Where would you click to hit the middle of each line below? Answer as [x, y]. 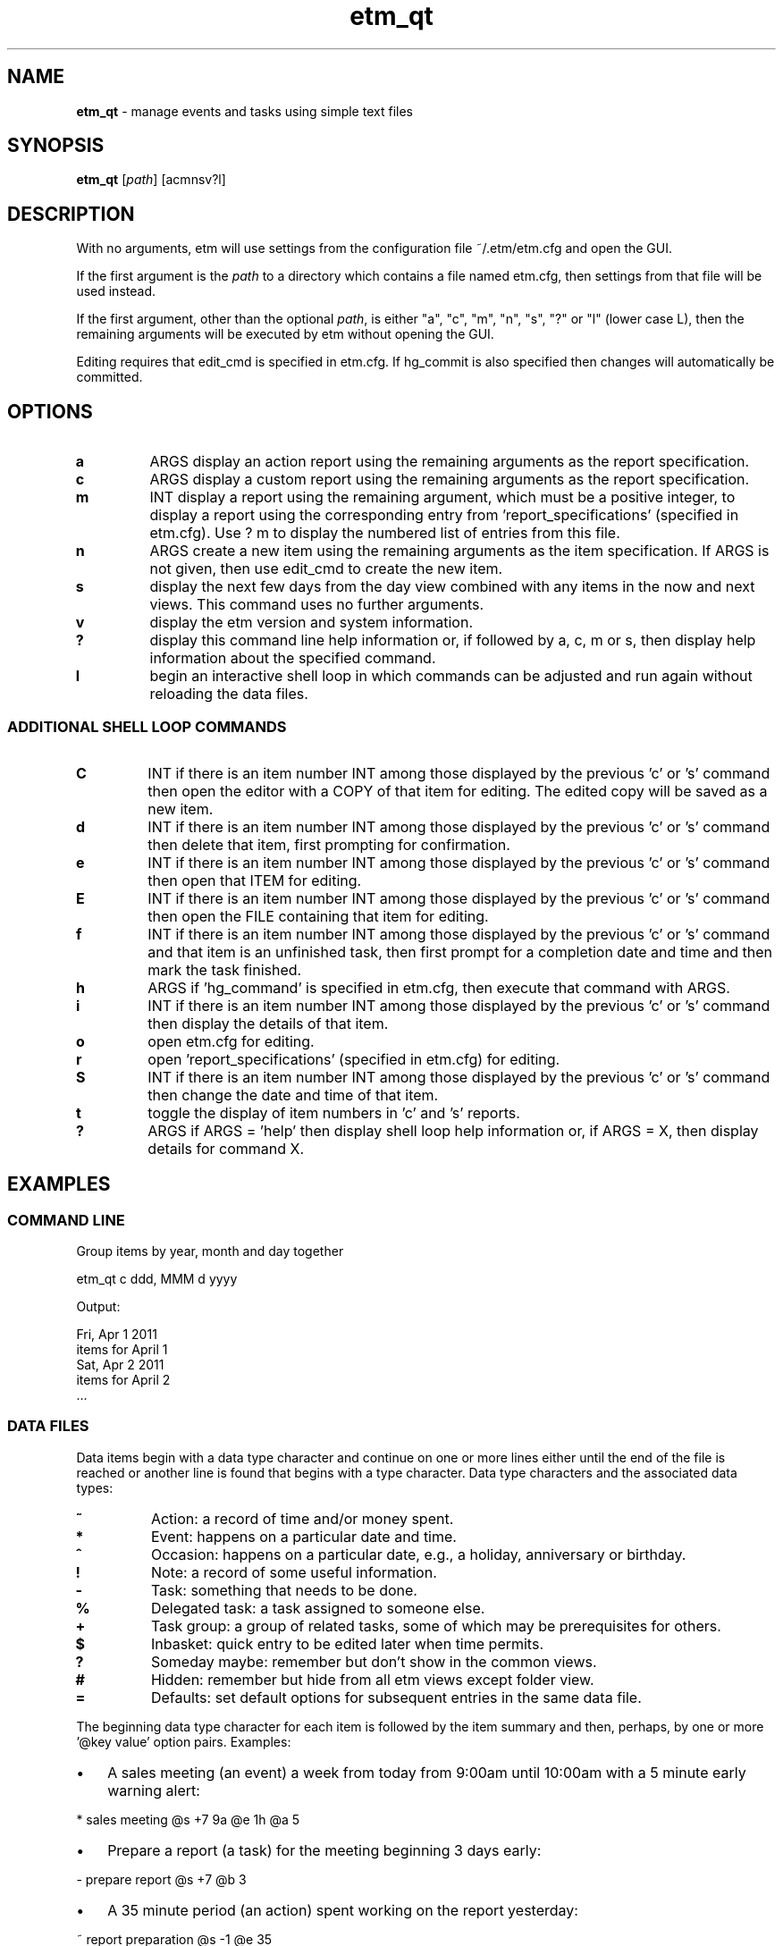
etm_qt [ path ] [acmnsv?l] [151, 180]
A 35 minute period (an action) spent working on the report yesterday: [343, 1910]
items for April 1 [122, 1350]
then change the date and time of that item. [293, 1095]
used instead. [116, 291]
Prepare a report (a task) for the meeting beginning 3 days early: [324, 1850]
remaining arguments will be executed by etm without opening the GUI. [285, 334]
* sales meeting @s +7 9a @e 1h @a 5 [188, 1819]
